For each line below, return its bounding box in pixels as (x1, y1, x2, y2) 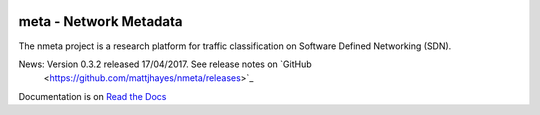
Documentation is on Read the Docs (18, 90, 167, 102)
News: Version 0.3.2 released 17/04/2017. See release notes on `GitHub (18, 58, 312, 70)
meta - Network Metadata (18, 13, 184, 30)
